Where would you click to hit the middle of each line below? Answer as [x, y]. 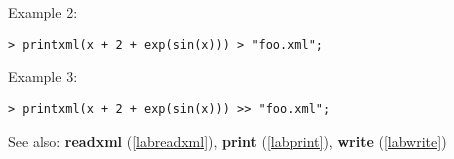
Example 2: [43, 12]
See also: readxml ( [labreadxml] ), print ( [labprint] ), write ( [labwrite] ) [227, 140]
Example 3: [43, 76]
